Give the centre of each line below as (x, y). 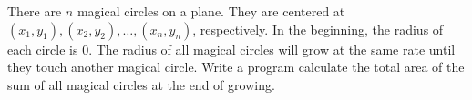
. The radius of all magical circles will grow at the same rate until (272, 49)
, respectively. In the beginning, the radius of (318, 29)
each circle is (43, 49)
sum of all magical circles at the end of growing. (141, 84)
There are (35, 11)
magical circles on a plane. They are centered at (211, 11)
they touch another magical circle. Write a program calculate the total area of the (236, 67)
